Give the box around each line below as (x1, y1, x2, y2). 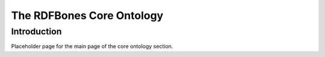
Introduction (11, 26, 62, 37)
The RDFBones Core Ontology (11, 9, 164, 22)
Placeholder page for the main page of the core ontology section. (11, 43, 173, 50)
